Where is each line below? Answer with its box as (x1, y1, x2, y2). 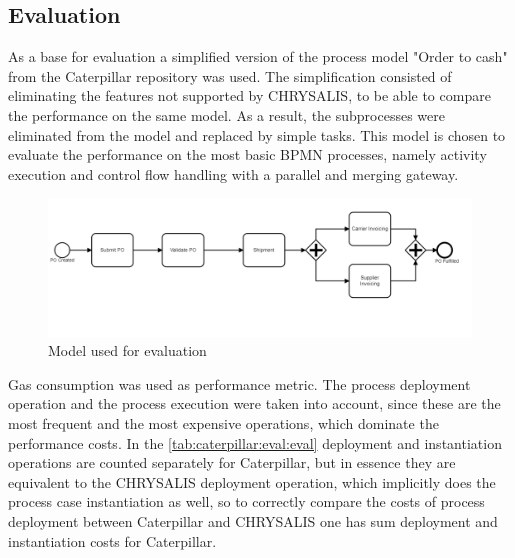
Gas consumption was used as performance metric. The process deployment (8, 373, 471, 394)
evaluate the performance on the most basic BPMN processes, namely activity (8, 144, 487, 165)
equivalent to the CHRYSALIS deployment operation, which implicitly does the (8, 471, 496, 492)
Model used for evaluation (48, 340, 207, 361)
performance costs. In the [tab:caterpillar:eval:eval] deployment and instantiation (8, 432, 502, 453)
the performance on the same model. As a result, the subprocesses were (8, 104, 445, 125)
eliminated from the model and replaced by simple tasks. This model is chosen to (8, 124, 506, 145)
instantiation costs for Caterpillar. (8, 530, 217, 551)
